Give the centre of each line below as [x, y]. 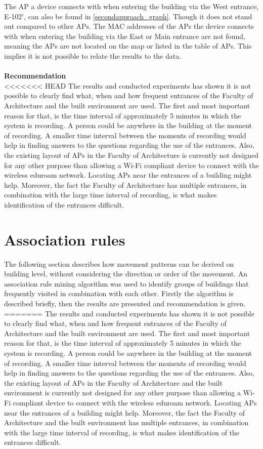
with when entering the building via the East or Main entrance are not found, [125, 36]
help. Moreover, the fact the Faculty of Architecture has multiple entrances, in [125, 185]
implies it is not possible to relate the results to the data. [93, 55]
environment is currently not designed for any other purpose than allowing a [122, 393]
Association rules [65, 239]
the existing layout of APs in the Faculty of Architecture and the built [113, 382]
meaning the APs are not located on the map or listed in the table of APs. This [128, 46]
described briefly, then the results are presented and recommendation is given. [125, 303]
